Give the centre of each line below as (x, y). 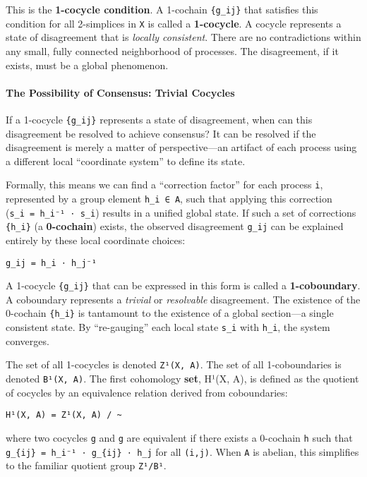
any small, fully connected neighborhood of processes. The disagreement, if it (172, 50)
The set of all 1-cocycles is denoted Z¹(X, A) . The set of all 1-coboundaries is (174, 364)
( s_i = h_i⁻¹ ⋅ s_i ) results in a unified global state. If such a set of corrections (181, 212)
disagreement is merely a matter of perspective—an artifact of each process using (181, 147)
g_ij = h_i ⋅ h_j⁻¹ (51, 263)
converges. (28, 340)
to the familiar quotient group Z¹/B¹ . (86, 465)
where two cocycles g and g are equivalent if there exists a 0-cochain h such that (179, 437)
